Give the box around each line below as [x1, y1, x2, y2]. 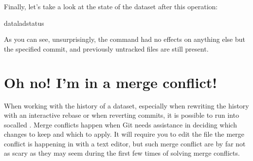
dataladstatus [4, 18, 44, 28]
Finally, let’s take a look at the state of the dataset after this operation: [4, 1, 218, 11]
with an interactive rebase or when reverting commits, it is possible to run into [4, 110, 239, 120]
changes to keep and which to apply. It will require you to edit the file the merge [4, 129, 245, 139]
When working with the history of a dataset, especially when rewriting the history [4, 100, 249, 110]
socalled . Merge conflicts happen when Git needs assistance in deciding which [4, 119, 237, 129]
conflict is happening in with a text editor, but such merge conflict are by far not [4, 138, 246, 148]
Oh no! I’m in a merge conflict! [4, 72, 217, 92]
